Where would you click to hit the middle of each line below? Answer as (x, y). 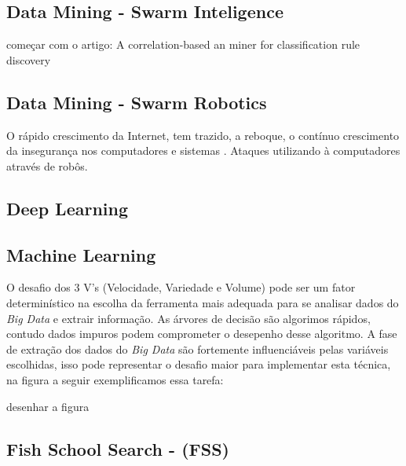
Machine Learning (81, 254)
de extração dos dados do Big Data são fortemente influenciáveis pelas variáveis (198, 349)
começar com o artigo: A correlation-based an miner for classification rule (183, 44)
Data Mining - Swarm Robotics (137, 102)
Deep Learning (68, 208)
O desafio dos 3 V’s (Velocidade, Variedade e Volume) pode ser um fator (181, 287)
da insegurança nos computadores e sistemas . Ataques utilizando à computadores (203, 150)
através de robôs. (47, 165)
